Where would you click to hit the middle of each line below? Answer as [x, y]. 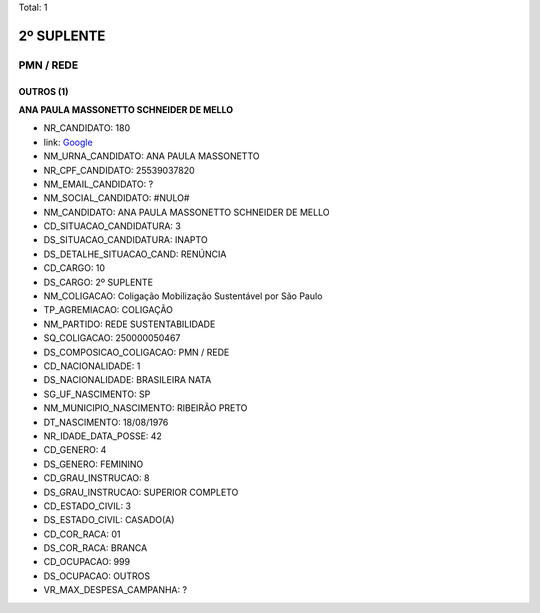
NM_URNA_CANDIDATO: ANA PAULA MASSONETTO [151, 156]
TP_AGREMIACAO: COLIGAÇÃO [108, 310]
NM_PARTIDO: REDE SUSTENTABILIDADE [129, 324]
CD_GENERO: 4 [75, 450]
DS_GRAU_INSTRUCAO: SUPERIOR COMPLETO [141, 492]
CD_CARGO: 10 [74, 268]
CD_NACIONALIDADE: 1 [92, 366]
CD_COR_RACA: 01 [82, 534]
